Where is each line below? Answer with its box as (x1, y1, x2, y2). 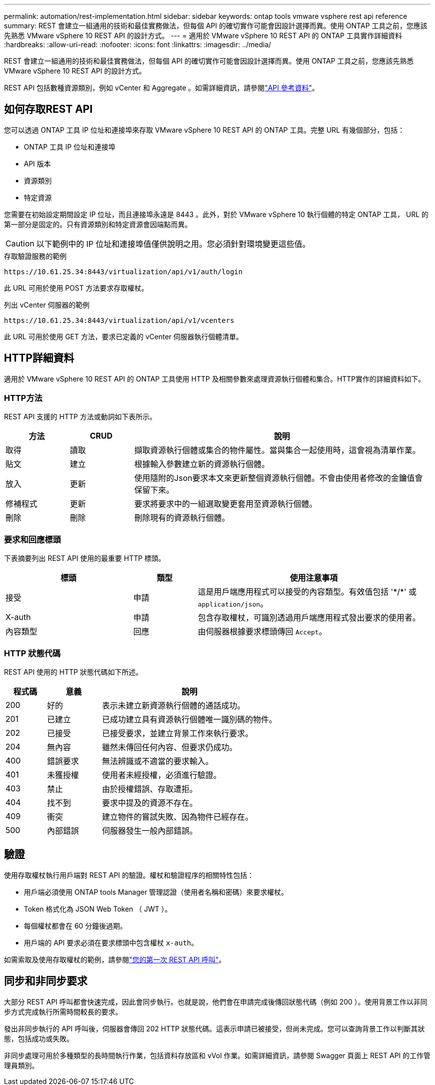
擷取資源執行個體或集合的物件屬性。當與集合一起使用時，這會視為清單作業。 (134, 445, 421, 456)
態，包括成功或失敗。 (4, 1034, 73, 1043)
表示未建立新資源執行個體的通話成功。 (102, 700, 245, 710)
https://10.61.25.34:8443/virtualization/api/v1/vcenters (4, 316, 234, 324)
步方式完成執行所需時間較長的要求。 (4, 1007, 122, 1016)
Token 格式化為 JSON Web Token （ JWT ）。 (24, 904, 172, 913)
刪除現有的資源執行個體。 (134, 513, 230, 523)
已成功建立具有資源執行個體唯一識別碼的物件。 (102, 714, 277, 724)
